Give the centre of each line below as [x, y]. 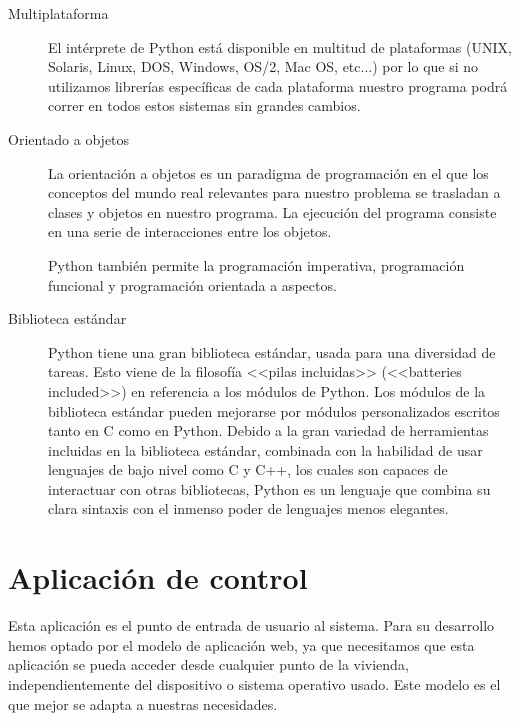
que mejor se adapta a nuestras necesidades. [143, 703]
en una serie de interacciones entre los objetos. [190, 231]
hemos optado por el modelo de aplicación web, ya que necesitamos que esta [241, 644]
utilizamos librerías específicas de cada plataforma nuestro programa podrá [278, 85]
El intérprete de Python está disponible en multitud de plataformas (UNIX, [280, 46]
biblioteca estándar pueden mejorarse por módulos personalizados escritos [274, 410]
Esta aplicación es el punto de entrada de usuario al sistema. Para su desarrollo [251, 625]
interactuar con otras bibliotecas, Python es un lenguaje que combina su [269, 488]
